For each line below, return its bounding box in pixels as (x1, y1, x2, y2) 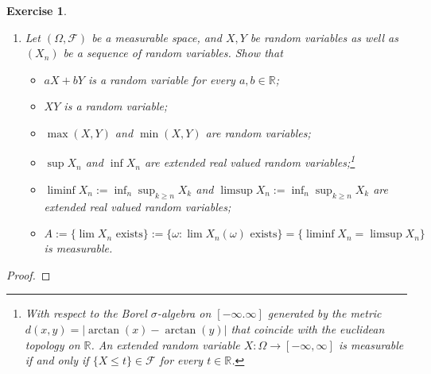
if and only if (25, 352, 89, 368)
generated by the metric (267, 305, 382, 322)
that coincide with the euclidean (231, 320, 385, 337)
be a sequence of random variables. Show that (63, 44, 283, 61)
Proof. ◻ (6, 266, 51, 283)
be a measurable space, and (91, 29, 222, 45)
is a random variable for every (87, 71, 235, 87)
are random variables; (205, 124, 311, 141)
